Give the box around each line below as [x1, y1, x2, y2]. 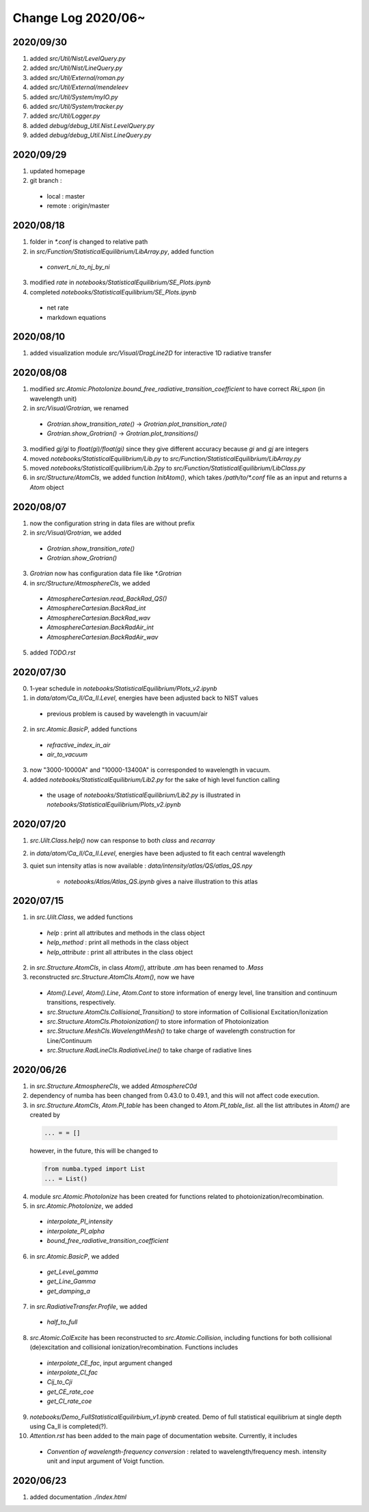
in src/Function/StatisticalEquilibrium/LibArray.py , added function [29, 247, 215, 255]
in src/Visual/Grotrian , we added [29, 529, 122, 537]
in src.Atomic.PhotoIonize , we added [29, 1202, 133, 1210]
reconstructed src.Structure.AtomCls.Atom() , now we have [29, 973, 195, 981]
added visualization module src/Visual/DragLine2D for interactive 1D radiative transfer [29, 349, 272, 357]
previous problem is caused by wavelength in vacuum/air [46, 709, 208, 718]
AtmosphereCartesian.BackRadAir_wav [46, 633, 159, 641]
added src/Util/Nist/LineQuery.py [29, 64, 123, 72]
